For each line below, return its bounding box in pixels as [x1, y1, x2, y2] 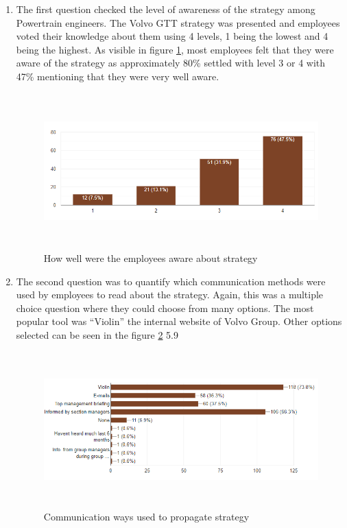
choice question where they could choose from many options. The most [16, 300, 314, 315]
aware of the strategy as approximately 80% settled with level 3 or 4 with [16, 56, 326, 70]
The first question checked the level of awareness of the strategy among [16, 2, 315, 16]
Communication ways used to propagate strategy [43, 509, 250, 523]
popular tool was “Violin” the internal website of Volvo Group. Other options [16, 314, 342, 328]
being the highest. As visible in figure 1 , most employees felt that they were [16, 42, 334, 56]
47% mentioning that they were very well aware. [16, 69, 219, 83]
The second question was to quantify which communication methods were [16, 274, 326, 288]
